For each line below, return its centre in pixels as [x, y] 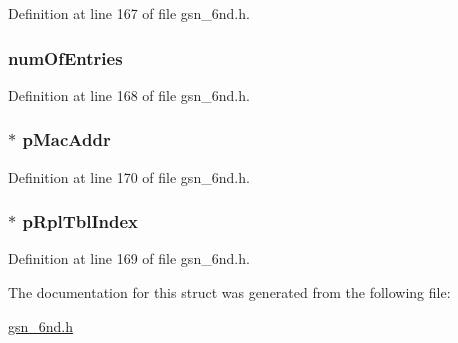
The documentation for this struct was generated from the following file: [229, 292]
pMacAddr [66, 139]
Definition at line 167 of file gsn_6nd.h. [129, 13]
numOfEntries [65, 57]
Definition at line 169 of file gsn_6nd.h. [129, 258]
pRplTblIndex [80, 221]
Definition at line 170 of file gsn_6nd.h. [129, 176]
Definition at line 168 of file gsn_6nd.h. [129, 94]
